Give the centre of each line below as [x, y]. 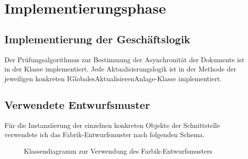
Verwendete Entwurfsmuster [77, 104]
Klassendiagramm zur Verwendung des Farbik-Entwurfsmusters [118, 150]
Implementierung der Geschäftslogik [97, 39]
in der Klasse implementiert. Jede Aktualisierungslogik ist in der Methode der [120, 69]
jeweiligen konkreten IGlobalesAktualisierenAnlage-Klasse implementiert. [113, 78]
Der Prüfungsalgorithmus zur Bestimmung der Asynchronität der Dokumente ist [124, 59]
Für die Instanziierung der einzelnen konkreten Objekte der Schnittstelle [112, 125]
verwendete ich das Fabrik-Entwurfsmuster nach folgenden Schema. [105, 134]
